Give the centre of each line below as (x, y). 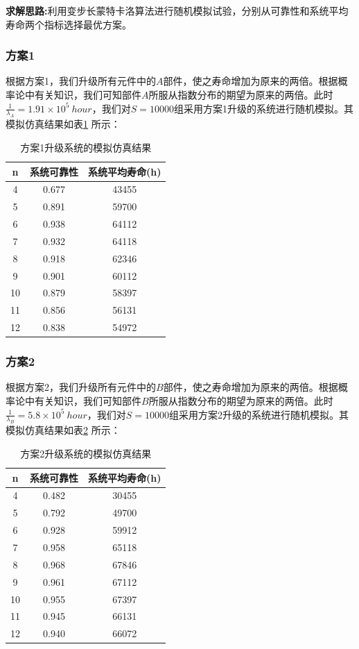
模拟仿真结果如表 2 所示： (63, 430)
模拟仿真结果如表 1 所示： (63, 124)
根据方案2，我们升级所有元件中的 (81, 387)
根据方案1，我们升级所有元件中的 (81, 81)
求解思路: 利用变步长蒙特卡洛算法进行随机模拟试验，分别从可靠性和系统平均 (177, 10)
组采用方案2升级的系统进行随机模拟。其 (259, 414)
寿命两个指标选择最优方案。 (69, 24)
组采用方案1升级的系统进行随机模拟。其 (263, 108)
